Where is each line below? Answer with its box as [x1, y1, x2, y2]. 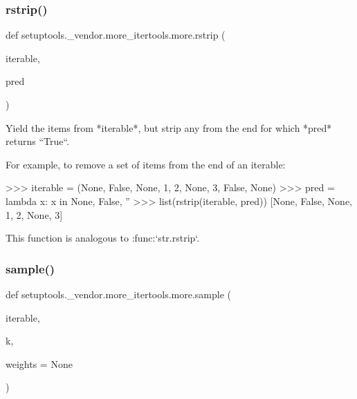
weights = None [6, 356, 73, 371]
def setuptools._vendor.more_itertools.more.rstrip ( [6, 28, 226, 42]
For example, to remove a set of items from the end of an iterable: [6, 157, 286, 171]
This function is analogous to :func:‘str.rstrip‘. [6, 231, 200, 245]
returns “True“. [6, 134, 69, 148]
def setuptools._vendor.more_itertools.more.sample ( [6, 286, 231, 301]
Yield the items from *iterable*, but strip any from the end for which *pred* [6, 120, 332, 135]
